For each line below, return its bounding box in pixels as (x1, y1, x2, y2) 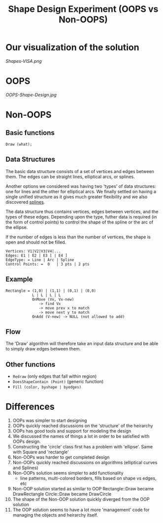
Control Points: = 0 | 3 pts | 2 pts (5, 261, 90, 266)
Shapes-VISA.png (5, 58, 42, 64)
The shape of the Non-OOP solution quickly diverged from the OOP (12, 496, 150, 502)
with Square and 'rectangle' (12, 449, 69, 455)
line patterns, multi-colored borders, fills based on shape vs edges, (20, 476, 157, 481)
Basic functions (5, 129, 55, 137)
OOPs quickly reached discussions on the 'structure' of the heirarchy (12, 423, 153, 429)
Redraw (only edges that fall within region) (12, 373, 97, 379)
